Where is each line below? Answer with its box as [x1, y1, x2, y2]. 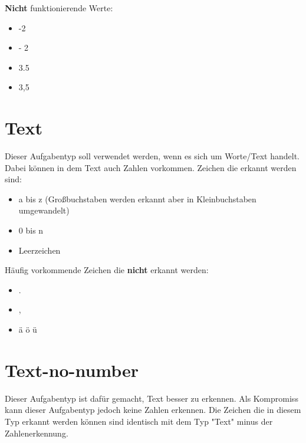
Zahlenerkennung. [5, 426, 68, 439]
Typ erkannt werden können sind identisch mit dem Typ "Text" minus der [5, 415, 273, 427]
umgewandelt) [18, 204, 70, 216]
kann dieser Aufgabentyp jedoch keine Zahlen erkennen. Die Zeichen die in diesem [5, 403, 301, 416]
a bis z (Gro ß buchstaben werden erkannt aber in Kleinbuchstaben [18, 192, 256, 205]
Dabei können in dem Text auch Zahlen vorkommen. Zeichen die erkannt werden [5, 161, 297, 173]
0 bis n [18, 224, 44, 237]
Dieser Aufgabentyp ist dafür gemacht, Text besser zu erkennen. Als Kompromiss [5, 392, 298, 404]
